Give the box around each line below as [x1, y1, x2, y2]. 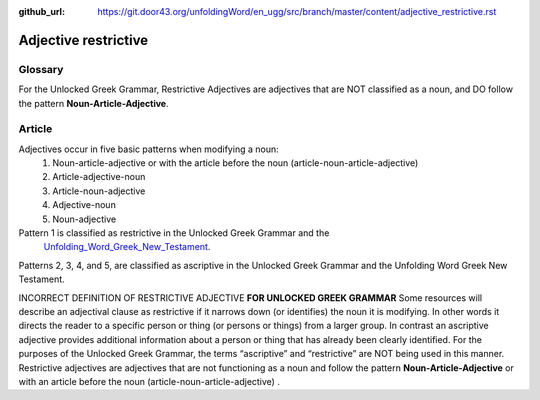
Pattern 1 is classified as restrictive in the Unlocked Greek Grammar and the [18, 227, 330, 239]
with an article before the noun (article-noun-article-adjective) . [18, 375, 280, 387]
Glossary [18, 62, 64, 76]
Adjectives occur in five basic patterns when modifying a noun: [18, 143, 279, 155]
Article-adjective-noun [52, 171, 146, 183]
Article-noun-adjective [52, 185, 146, 197]
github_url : [18, 6, 65, 17]
